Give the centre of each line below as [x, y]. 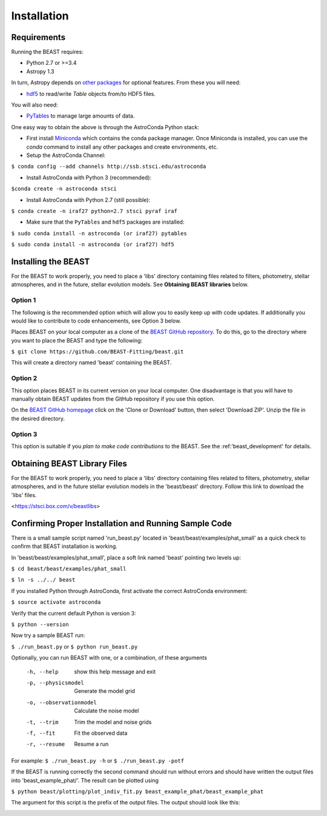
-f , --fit [41, 733]
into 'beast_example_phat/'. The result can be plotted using [85, 780]
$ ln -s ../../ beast [43, 580]
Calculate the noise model [107, 711]
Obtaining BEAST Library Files [69, 463]
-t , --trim [42, 722]
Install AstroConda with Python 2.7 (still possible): [88, 199]
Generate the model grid [105, 691]
